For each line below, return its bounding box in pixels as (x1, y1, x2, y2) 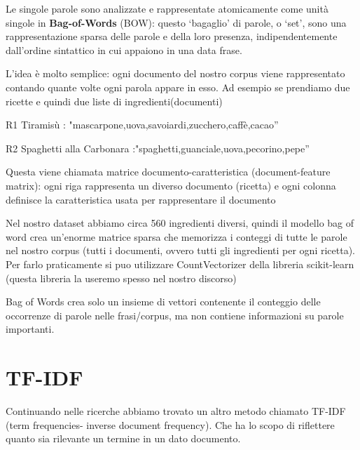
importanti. (6, 322, 55, 336)
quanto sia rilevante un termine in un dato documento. (6, 431, 241, 446)
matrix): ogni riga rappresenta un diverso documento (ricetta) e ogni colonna (6, 178, 336, 192)
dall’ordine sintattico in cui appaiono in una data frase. (6, 42, 242, 57)
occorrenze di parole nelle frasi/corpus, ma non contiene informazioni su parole (6, 307, 344, 322)
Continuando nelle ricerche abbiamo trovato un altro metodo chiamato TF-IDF (6, 404, 346, 418)
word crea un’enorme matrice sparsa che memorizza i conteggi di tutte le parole (6, 229, 347, 244)
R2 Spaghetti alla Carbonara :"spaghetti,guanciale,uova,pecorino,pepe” (6, 140, 310, 155)
